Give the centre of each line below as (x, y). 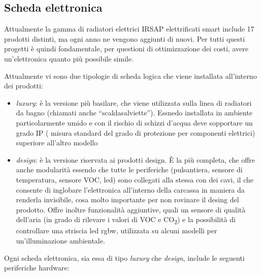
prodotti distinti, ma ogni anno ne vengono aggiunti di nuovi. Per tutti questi (125, 38)
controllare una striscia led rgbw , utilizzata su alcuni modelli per (117, 231)
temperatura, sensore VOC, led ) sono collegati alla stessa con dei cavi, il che (135, 179)
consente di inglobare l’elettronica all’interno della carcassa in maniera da (130, 189)
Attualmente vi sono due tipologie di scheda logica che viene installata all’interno (130, 75)
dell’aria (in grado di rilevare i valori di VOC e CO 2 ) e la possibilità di (126, 220)
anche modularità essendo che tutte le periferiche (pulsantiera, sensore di (129, 170)
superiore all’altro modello (57, 143)
